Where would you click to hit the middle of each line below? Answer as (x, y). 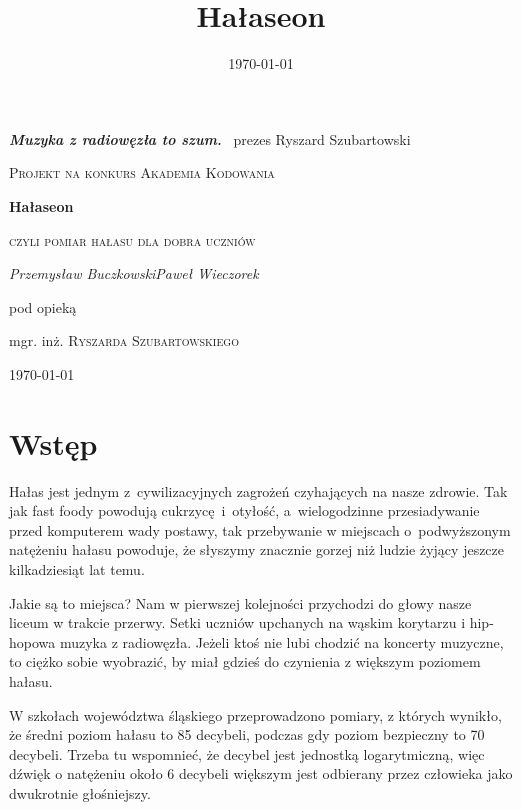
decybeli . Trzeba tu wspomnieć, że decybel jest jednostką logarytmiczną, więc (247, 753)
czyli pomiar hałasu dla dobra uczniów (132, 239)
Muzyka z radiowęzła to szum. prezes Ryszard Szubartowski (210, 138)
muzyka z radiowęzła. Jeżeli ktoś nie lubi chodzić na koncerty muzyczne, (281, 641)
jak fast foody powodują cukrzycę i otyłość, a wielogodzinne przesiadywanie (244, 510)
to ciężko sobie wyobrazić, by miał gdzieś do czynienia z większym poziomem (245, 661)
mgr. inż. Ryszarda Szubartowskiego (124, 340)
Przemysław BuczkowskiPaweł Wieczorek (134, 273)
